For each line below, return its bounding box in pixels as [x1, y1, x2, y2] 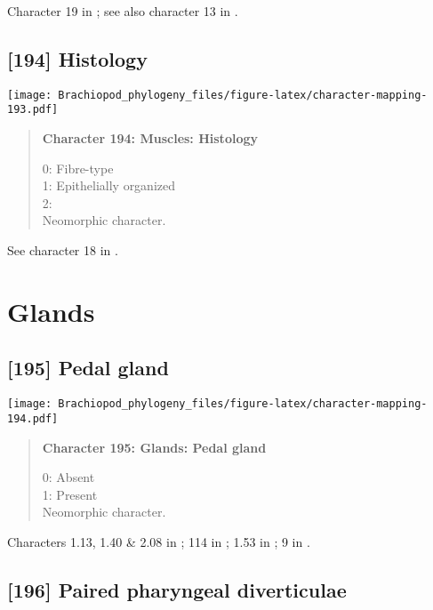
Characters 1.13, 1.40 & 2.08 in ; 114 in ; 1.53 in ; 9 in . [7, 532, 310, 550]
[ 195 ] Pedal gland [7, 354, 169, 381]
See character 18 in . [7, 241, 118, 260]
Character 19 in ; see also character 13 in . [7, 2, 238, 20]
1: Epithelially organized [42, 176, 176, 195]
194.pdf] [7, 412, 59, 425]
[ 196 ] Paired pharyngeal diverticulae [7, 575, 347, 603]
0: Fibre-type [42, 158, 114, 177]
